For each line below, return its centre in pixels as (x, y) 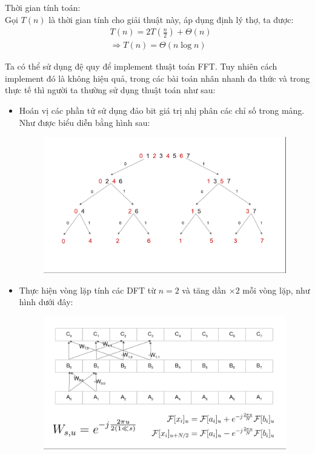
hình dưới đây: (46, 302)
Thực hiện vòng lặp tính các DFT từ (87, 290)
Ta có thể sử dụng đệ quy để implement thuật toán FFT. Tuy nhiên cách (141, 66)
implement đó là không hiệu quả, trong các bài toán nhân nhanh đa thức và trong (157, 78)
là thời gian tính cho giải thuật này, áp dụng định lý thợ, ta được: (171, 19)
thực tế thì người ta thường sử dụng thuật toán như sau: (110, 90)
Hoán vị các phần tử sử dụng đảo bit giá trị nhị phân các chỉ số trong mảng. (162, 110)
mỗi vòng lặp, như (276, 290)
